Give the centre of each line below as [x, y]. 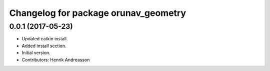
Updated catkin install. [45, 39]
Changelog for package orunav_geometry [98, 13]
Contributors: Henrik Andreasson [56, 60]
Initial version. [36, 53]
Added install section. [44, 46]
